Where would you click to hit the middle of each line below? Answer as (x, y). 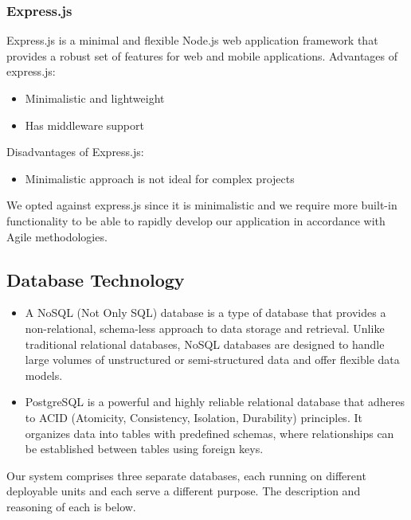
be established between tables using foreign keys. (144, 449)
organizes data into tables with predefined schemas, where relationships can (209, 433)
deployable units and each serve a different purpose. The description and (184, 491)
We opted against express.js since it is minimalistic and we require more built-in (202, 205)
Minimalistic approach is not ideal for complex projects (160, 178)
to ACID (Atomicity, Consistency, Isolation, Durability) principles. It (194, 417)
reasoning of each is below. (71, 506)
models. (44, 375)
